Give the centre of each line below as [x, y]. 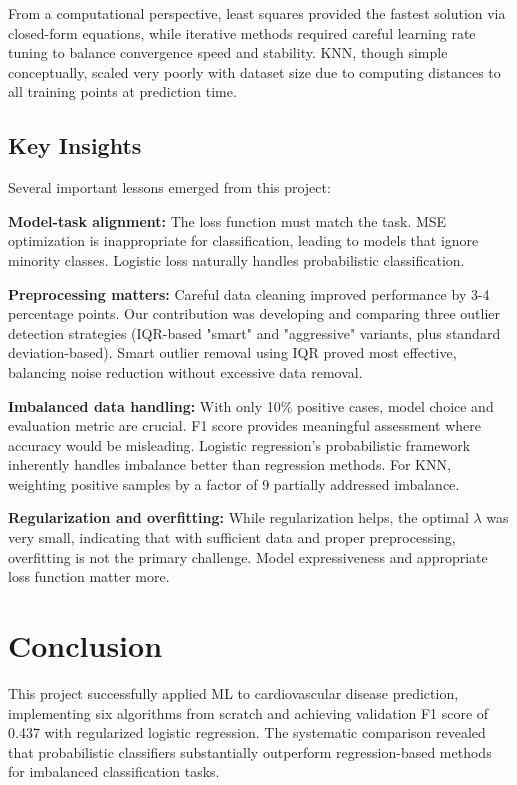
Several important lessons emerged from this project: [169, 187]
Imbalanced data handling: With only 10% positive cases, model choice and [251, 405]
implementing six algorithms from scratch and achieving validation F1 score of [248, 712]
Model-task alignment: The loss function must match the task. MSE [227, 220]
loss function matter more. [89, 576]
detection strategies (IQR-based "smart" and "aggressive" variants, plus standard [254, 332]
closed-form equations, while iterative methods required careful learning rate [242, 32]
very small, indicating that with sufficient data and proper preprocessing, [232, 537]
